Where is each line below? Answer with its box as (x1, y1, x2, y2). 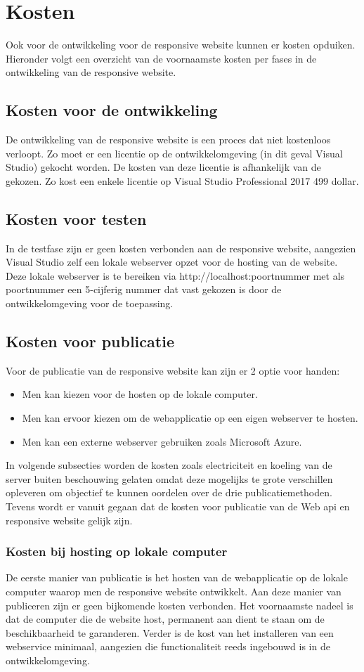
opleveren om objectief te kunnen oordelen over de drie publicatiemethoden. (6, 485, 332, 500)
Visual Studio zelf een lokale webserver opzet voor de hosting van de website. (6, 254, 338, 269)
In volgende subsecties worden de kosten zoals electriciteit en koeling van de (6, 458, 332, 472)
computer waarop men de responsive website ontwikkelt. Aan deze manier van (6, 584, 342, 599)
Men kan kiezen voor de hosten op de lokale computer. (22, 387, 258, 401)
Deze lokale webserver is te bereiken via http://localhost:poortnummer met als (6, 268, 345, 283)
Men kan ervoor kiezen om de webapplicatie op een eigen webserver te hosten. (22, 411, 358, 425)
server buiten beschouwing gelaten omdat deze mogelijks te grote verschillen (6, 471, 333, 486)
